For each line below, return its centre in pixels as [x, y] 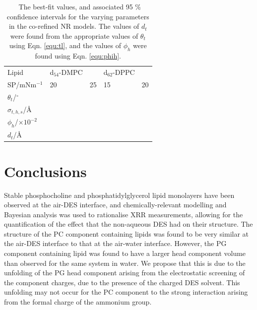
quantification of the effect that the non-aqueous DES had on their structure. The [128, 224]
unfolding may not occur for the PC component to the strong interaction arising [126, 292]
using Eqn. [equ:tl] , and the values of [65, 45]
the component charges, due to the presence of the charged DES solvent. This [122, 282]
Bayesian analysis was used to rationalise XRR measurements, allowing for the [124, 214]
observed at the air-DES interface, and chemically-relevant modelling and [115, 205]
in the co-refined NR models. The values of [74, 26]
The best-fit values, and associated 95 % [80, 6]
